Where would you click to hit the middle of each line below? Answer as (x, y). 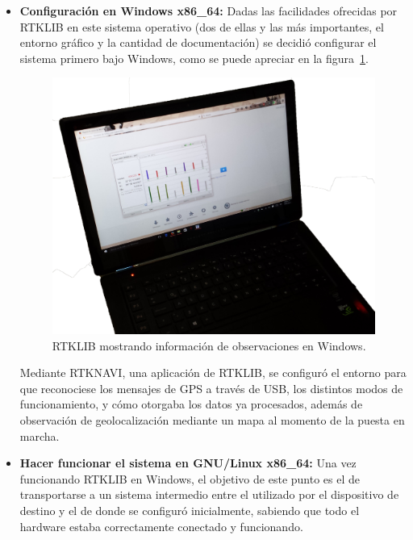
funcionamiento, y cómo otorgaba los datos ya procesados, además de (191, 404)
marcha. (40, 435)
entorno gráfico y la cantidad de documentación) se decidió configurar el (198, 42)
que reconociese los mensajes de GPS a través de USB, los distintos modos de (211, 388)
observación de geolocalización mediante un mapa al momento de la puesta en (212, 420)
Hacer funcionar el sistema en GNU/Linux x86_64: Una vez (188, 463)
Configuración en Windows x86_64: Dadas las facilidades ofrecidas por (209, 10)
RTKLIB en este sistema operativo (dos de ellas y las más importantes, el (202, 26)
